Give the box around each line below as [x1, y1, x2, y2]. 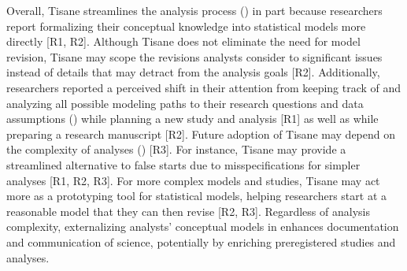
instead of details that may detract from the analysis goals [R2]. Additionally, [6, 64, 380, 80]
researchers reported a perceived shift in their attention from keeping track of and [6, 79, 401, 95]
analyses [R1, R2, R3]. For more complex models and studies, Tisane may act [6, 172, 380, 188]
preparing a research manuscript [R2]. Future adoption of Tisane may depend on [6, 125, 396, 142]
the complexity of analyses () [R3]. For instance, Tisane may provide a [6, 141, 346, 158]
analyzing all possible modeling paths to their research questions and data [6, 95, 364, 111]
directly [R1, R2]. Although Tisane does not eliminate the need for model [6, 33, 361, 50]
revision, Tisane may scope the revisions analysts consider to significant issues [6, 48, 383, 65]
